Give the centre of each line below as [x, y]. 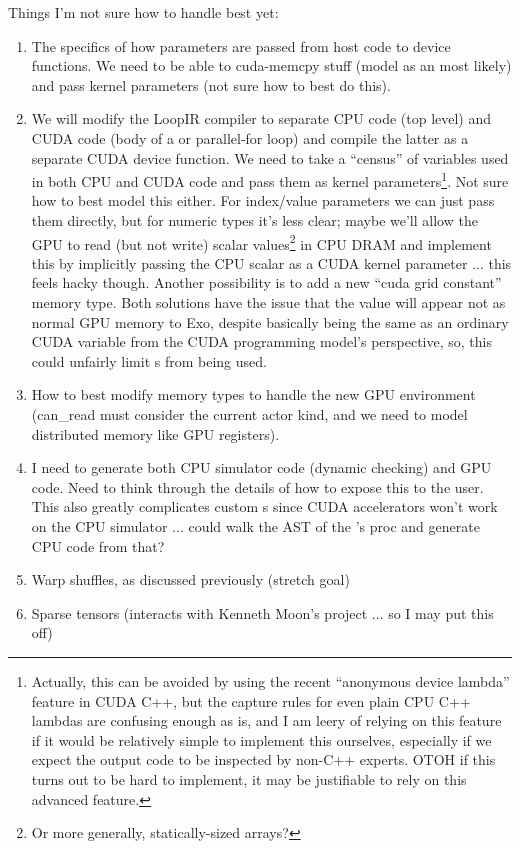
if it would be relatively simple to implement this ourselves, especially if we [261, 739]
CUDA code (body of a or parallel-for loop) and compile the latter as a [250, 137]
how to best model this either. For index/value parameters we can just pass [263, 200]
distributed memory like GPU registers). [155, 433]
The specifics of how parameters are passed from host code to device [241, 45]
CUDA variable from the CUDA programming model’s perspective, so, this [261, 341]
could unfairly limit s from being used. [149, 360]
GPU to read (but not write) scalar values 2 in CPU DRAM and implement [261, 242]
